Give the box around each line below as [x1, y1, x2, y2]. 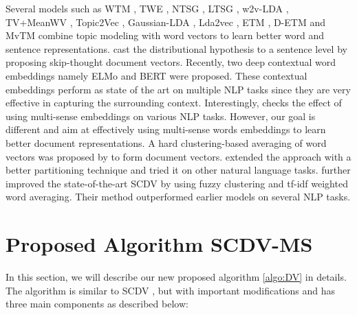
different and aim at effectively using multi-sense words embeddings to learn [6, 122, 326, 137]
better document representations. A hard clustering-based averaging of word [6, 135, 327, 150]
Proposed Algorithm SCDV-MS [6, 230, 313, 258]
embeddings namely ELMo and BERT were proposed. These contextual [6, 68, 307, 82]
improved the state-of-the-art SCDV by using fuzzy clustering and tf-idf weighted [6, 176, 348, 190]
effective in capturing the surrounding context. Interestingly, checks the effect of [6, 95, 342, 110]
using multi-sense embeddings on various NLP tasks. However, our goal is [6, 108, 316, 123]
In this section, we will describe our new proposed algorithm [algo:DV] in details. [6, 270, 347, 284]
